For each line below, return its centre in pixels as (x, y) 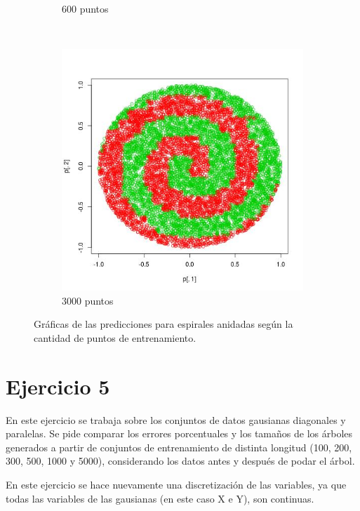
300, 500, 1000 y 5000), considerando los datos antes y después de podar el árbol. (180, 461)
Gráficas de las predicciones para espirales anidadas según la (164, 324)
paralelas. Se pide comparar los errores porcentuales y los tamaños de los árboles (179, 433)
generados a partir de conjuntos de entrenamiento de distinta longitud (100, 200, (179, 447)
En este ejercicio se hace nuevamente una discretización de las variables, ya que (176, 485)
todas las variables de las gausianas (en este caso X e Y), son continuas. (160, 498)
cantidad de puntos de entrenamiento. (115, 337)
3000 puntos (88, 300)
